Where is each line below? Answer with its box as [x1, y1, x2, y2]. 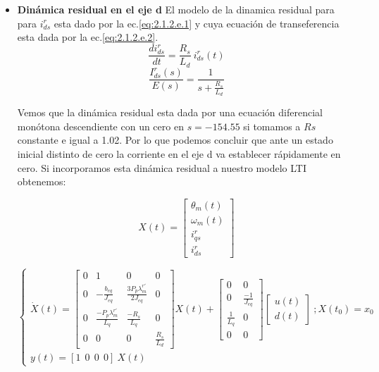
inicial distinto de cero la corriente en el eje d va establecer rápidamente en [17, 146, 341, 161]
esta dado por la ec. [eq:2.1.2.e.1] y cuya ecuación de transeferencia [54, 15, 340, 30]
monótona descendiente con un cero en [17, 118, 184, 133]
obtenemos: [17, 174, 66, 189]
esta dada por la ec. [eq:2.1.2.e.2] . [17, 30, 159, 44]
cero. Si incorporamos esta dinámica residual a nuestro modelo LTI [17, 160, 306, 175]
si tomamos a [243, 118, 301, 133]
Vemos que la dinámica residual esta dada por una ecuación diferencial [17, 105, 323, 120]
